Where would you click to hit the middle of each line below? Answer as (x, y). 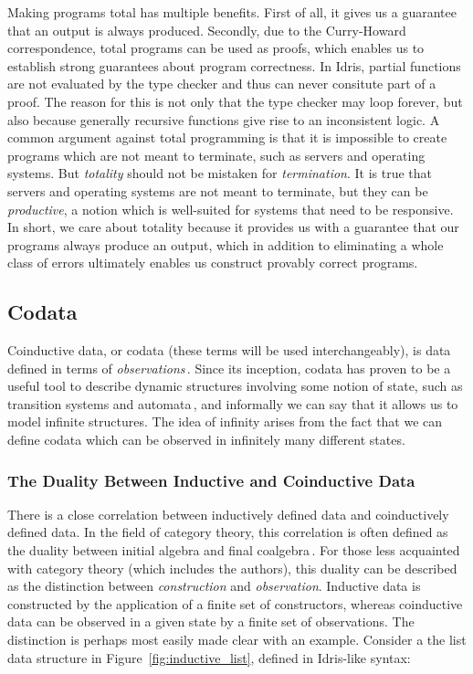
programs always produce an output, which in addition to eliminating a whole (226, 244)
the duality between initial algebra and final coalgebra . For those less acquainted (234, 550)
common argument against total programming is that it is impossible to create (227, 137)
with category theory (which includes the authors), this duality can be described (232, 568)
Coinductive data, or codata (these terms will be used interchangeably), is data (229, 350)
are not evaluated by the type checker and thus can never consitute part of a (222, 84)
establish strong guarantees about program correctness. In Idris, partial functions (234, 65)
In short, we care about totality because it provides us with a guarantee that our (233, 227)
